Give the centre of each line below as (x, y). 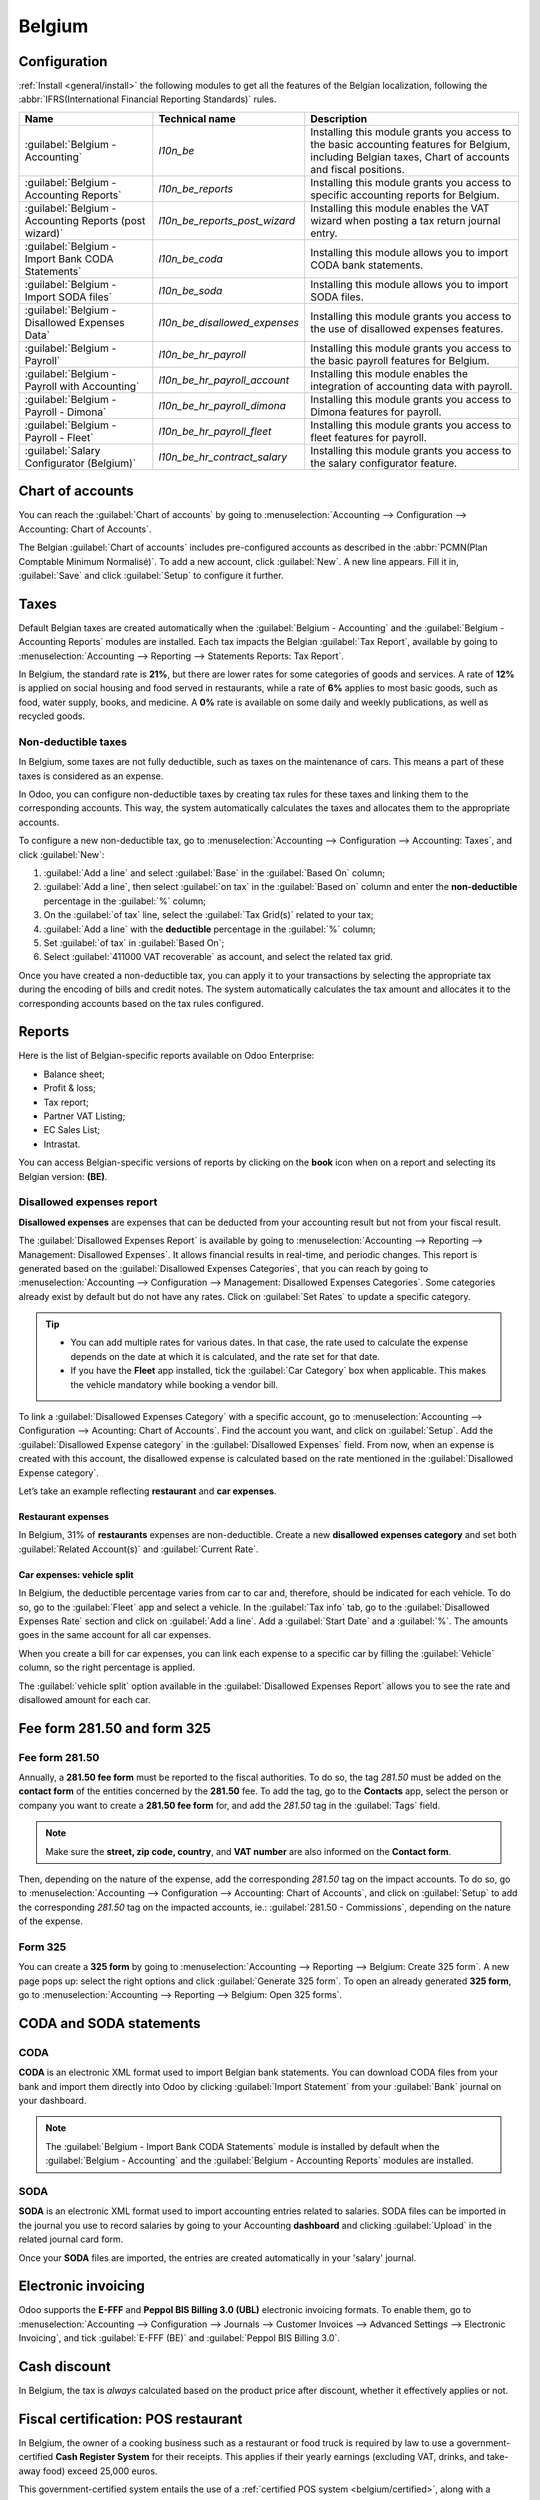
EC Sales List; (71, 1130)
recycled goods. (51, 716)
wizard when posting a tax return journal (405, 220)
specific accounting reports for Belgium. (405, 195)
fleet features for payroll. (368, 437)
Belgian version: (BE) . (63, 1176)
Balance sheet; (74, 1074)
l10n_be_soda (190, 290)
